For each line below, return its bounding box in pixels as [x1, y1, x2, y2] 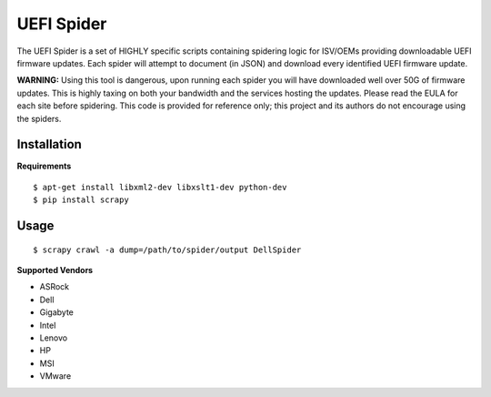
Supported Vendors [16, 264, 94, 275]
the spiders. [16, 113, 62, 124]
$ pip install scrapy [33, 195, 129, 205]
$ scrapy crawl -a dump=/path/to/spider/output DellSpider [33, 244, 302, 255]
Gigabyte [39, 307, 75, 318]
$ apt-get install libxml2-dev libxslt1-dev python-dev [33, 182, 287, 192]
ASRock [39, 281, 70, 292]
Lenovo [39, 332, 68, 343]
